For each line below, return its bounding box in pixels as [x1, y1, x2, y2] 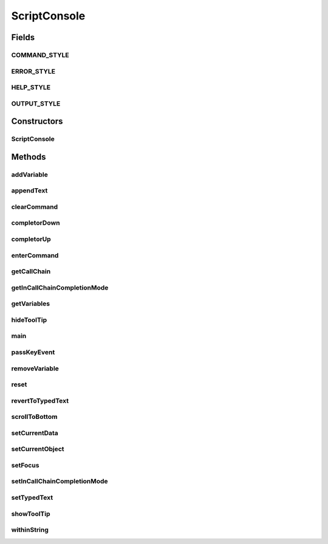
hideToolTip [11, 316, 47, 324]
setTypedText [11, 494, 53, 502]
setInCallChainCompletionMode [11, 477, 109, 486]
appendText [11, 186, 48, 195]
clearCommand [11, 202, 58, 211]
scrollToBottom [11, 413, 58, 421]
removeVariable [11, 364, 59, 373]
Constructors [11, 116, 63, 127]
